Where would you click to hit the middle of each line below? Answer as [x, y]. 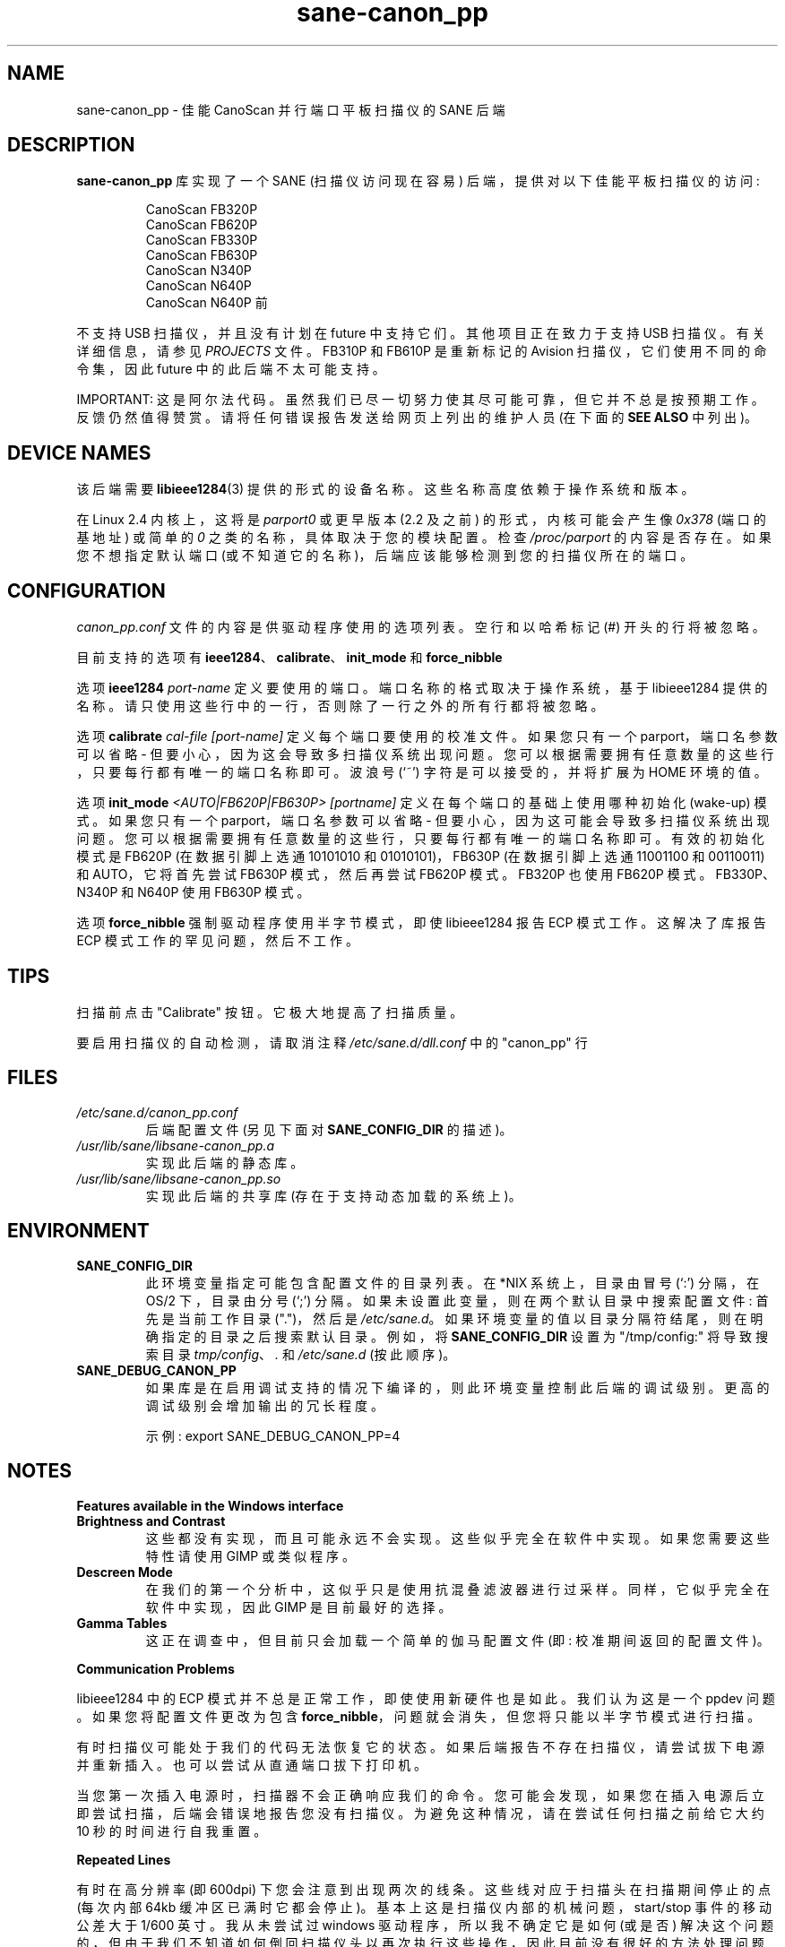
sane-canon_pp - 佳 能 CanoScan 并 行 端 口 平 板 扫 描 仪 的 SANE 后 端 [291, 109]
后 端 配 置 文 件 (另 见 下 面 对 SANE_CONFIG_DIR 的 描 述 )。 [329, 1129]
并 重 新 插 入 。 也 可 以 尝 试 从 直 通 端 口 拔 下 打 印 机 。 [252, 1764]
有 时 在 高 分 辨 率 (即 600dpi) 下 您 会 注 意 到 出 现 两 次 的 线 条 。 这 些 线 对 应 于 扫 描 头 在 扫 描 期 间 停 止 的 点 [423, 1889]
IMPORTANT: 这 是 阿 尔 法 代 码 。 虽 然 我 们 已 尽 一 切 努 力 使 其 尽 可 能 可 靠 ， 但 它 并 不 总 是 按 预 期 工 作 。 [420, 400]
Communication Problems [155, 1668]
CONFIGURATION [86, 590]
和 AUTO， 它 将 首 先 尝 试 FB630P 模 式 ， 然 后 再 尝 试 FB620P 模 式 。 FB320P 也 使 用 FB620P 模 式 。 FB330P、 [426, 874]
